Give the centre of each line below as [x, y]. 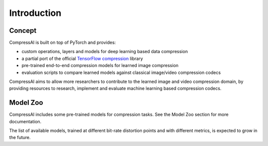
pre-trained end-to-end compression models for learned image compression [100, 66]
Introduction [35, 13]
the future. [20, 138]
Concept [23, 31]
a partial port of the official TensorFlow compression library [82, 58]
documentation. [25, 121]
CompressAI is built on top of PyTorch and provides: [63, 43]
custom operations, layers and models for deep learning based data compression [105, 52]
